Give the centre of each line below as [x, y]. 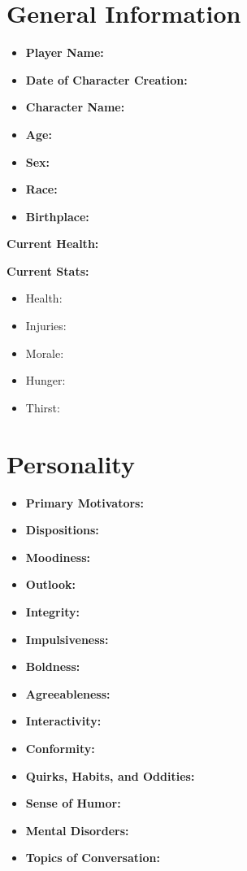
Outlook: [51, 584]
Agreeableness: [68, 693]
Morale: [45, 353]
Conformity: [60, 748]
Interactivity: [63, 721]
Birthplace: [57, 216]
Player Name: [65, 52]
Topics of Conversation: [93, 858]
